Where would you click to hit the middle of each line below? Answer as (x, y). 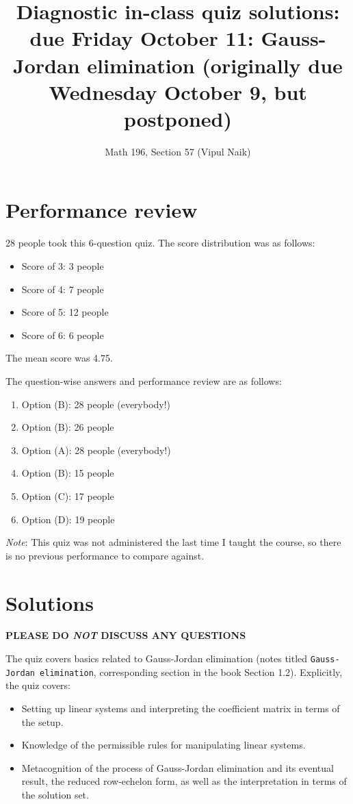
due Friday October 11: (142, 38)
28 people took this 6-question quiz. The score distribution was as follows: (160, 243)
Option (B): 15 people (68, 473)
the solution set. (55, 794)
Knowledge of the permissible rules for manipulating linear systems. (164, 745)
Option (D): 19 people (68, 519)
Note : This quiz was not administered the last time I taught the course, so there (173, 542)
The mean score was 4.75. (59, 358)
